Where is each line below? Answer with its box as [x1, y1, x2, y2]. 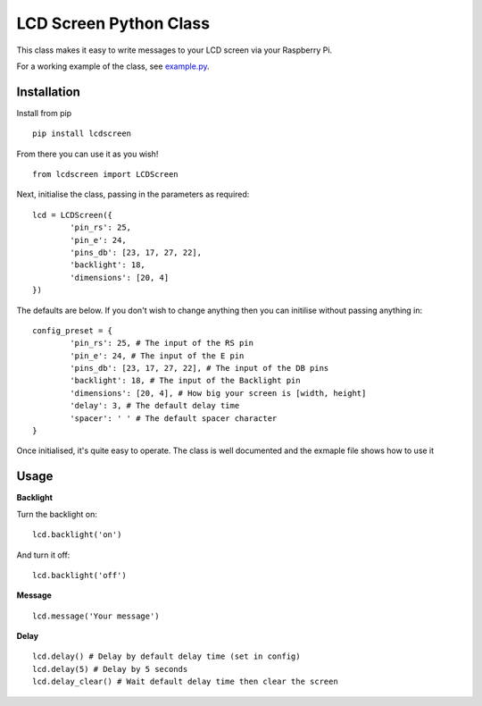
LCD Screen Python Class [16, 13, 210, 33]
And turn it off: [16, 550, 71, 560]
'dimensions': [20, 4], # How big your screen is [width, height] [70, 388, 367, 398]
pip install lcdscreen [32, 129, 132, 139]
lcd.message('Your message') [32, 610, 160, 621]
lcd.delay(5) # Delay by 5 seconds [32, 664, 188, 674]
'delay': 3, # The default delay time [70, 400, 240, 411]
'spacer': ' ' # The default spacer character [70, 413, 278, 424]
